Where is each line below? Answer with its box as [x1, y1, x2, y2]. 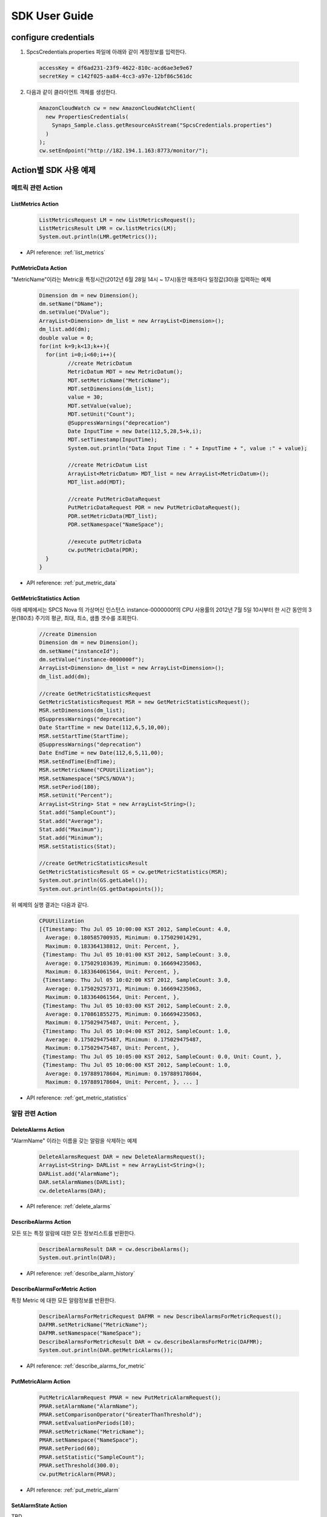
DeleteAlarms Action [11, 1126, 65, 1133]
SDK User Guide [11, 9, 94, 22]
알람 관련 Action [11, 1109, 58, 1118]
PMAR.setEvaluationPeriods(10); [39, 1420, 136, 1427]
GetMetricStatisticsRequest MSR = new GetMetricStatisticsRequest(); [39, 698, 250, 706]
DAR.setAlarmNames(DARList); [39, 1179, 126, 1186]
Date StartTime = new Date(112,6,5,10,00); [39, 724, 171, 731]
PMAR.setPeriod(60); [39, 1445, 100, 1452]
